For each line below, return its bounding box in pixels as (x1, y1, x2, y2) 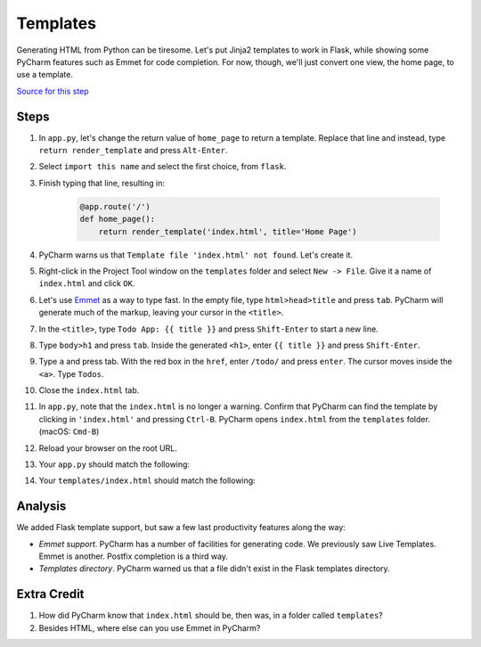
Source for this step (16, 86, 89, 96)
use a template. (16, 70, 73, 80)
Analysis (16, 499, 67, 514)
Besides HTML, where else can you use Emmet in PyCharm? (38, 622, 261, 633)
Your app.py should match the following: (38, 459, 191, 470)
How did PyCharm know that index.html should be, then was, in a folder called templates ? (38, 610, 383, 621)
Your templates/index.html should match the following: (38, 475, 256, 486)
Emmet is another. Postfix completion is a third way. (38, 551, 229, 561)
